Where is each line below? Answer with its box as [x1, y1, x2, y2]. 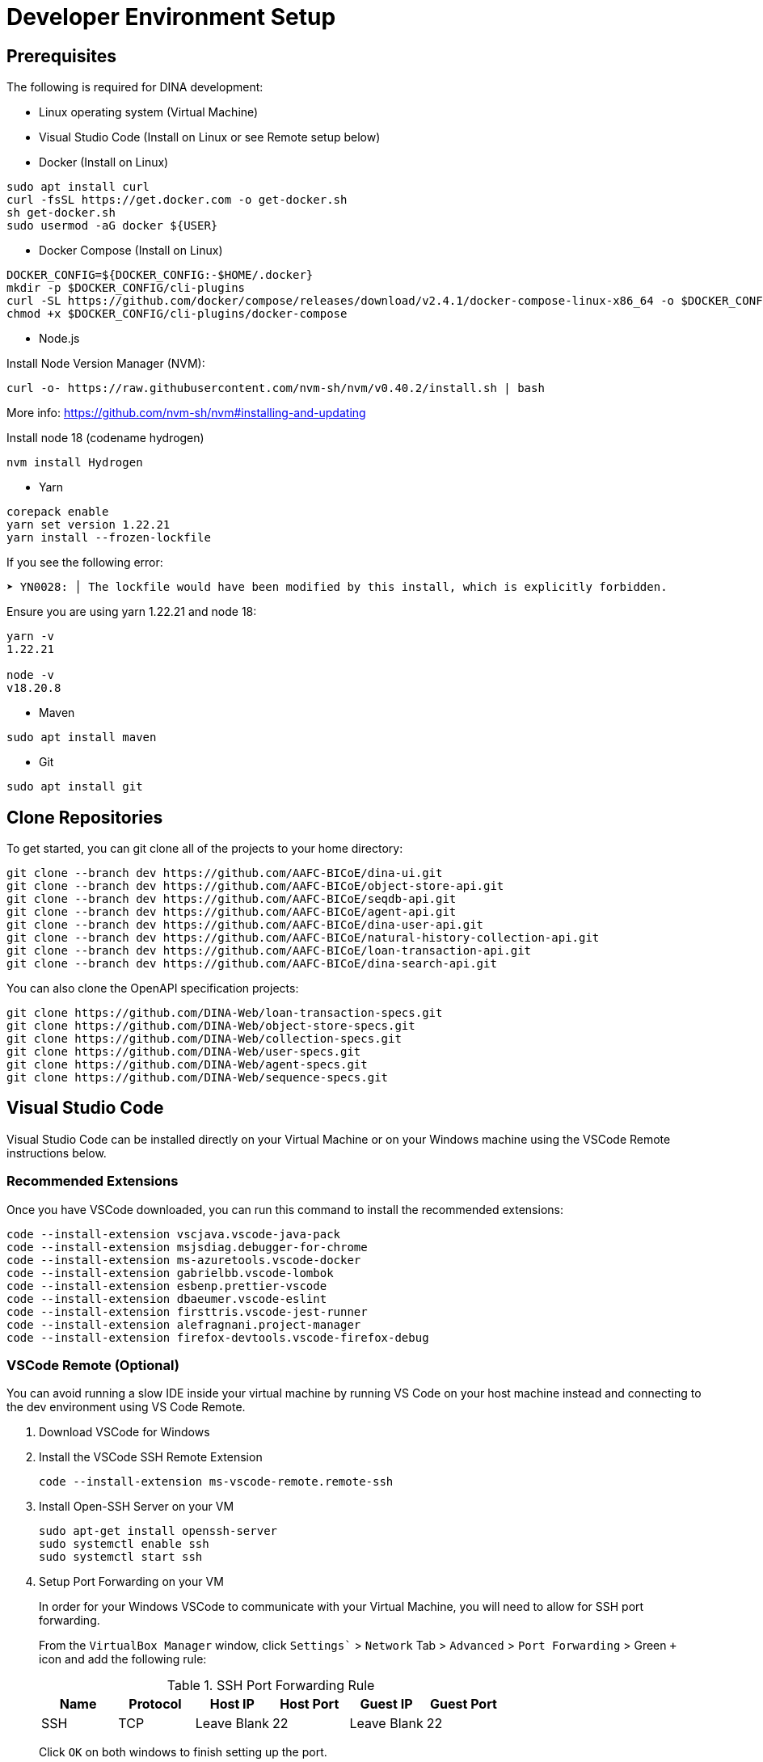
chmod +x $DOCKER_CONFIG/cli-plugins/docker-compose [6, 307, 348, 321]
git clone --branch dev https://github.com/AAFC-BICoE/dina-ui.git [6, 866, 443, 880]
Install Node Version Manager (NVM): [6, 356, 205, 371]
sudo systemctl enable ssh [39, 1537, 209, 1551]
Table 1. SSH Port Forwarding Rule [167, 1677, 375, 1694]
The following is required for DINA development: [6, 80, 263, 95]
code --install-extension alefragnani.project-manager [6, 1317, 361, 1331]
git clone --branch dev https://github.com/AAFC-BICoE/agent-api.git [6, 905, 457, 919]
